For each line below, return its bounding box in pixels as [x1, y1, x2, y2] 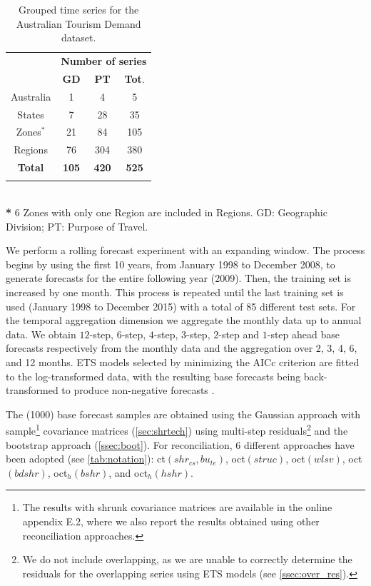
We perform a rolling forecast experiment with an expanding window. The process [6, 243, 365, 258]
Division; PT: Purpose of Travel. [6, 218, 148, 233]
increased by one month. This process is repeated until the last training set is [6, 285, 344, 299]
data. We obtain [6, 326, 76, 341]
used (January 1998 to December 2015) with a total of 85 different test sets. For [6, 298, 356, 313]
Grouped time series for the [18, 2, 139, 16]
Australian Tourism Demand [16, 16, 141, 31]
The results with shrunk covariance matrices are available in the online [22, 500, 332, 515]
